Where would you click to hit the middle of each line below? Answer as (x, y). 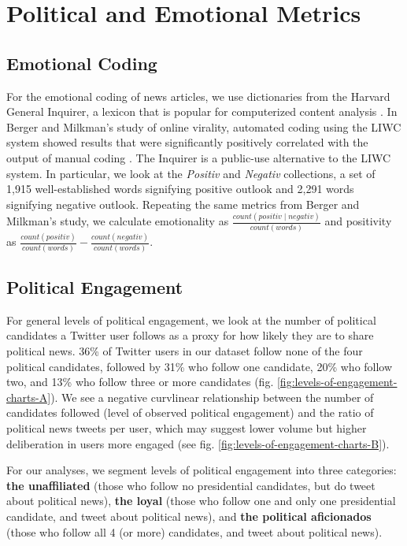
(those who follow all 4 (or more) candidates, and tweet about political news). (194, 531)
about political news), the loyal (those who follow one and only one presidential (201, 501)
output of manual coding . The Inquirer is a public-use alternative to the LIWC (199, 157)
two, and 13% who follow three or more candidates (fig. (140, 382)
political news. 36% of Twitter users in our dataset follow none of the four (185, 350)
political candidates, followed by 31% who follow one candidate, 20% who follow (200, 366)
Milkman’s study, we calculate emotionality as (118, 221)
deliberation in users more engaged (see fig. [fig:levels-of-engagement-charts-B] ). (198, 443)
